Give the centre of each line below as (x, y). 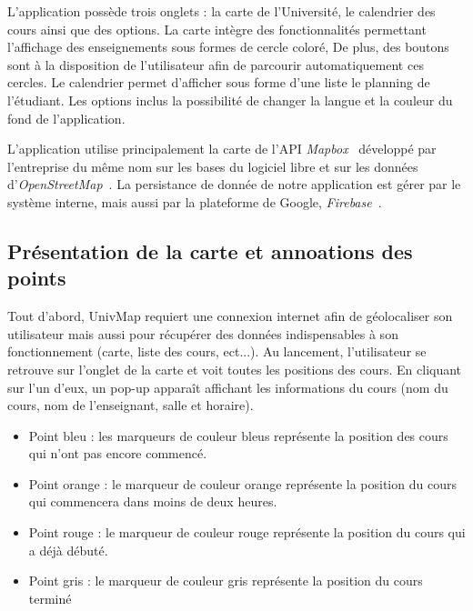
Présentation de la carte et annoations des (210, 250)
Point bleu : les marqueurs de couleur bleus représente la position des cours (238, 435)
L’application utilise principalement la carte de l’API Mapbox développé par (222, 149)
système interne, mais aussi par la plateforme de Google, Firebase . (195, 201)
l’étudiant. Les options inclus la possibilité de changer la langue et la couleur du (230, 100)
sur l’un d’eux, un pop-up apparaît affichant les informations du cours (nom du (228, 387)
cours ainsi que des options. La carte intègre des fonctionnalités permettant (217, 29)
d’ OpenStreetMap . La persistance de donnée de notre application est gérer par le (234, 184)
